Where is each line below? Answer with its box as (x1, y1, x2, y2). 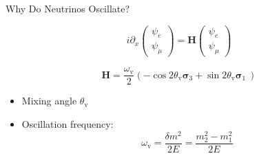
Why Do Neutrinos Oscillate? (6, 1, 130, 15)
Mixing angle (21, 93, 77, 108)
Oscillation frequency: (21, 116, 114, 131)
